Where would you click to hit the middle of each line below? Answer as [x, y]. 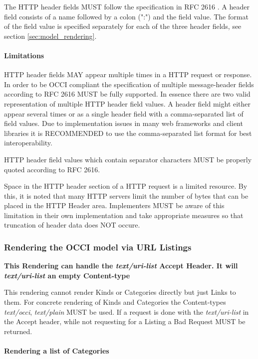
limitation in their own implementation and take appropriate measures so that [124, 215]
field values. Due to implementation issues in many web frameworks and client [124, 123]
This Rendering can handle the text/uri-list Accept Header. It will [121, 266]
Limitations [24, 55]
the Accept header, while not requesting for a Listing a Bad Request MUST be [125, 321]
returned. [18, 331]
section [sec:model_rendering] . [50, 36]
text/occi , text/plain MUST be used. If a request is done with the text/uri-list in [127, 311]
